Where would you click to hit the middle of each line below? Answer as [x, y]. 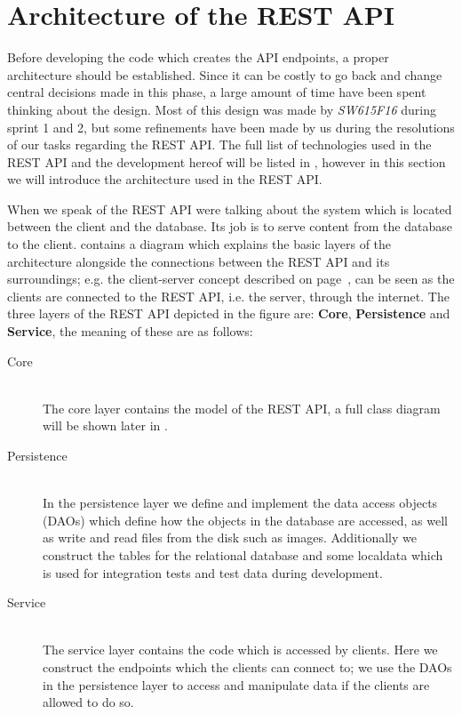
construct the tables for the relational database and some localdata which [243, 554]
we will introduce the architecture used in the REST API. [165, 179]
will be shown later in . [105, 425]
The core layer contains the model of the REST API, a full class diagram [242, 408]
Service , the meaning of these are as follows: [130, 331]
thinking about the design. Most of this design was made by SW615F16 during [222, 109]
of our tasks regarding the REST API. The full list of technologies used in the [219, 144]
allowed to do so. [88, 702]
